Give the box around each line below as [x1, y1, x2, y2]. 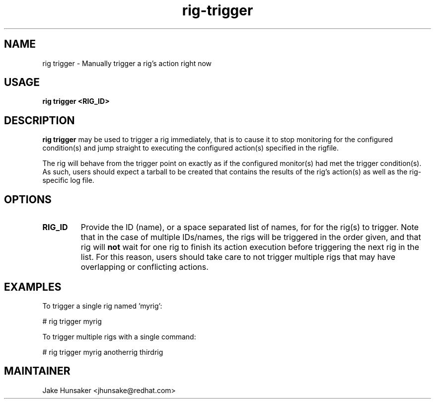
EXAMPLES [4, 280, 62, 293]
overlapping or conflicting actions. [80, 262, 209, 272]
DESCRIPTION [4, 114, 75, 127]
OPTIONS [4, 193, 52, 206]
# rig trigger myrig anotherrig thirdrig [42, 347, 163, 356]
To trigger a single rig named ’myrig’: [42, 301, 162, 310]
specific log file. [42, 176, 94, 185]
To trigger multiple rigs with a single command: [42, 332, 196, 341]
